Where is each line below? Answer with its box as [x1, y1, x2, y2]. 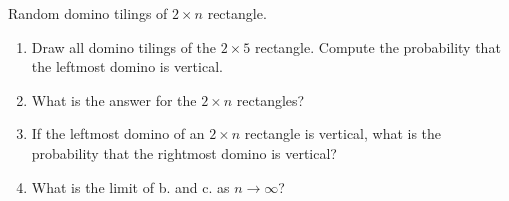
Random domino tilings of [8, 3, 168, 23]
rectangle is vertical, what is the [244, 123, 442, 144]
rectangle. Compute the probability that [254, 36, 501, 57]
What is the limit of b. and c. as [31, 176, 230, 197]
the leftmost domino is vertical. [31, 56, 223, 77]
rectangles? [236, 89, 305, 110]
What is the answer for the [31, 89, 197, 110]
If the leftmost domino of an [31, 123, 205, 144]
